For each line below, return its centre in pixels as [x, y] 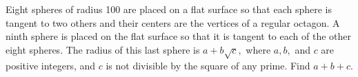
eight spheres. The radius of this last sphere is [103, 49]
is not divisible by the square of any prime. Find [208, 65]
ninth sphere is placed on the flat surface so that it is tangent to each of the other [178, 36]
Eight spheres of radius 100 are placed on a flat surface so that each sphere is [169, 9]
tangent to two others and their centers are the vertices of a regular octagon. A [173, 22]
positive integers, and [51, 65]
